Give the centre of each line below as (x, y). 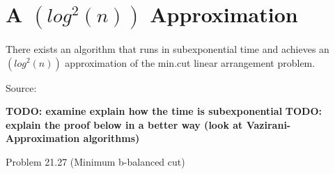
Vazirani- (268, 124)
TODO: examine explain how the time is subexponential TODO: (164, 111)
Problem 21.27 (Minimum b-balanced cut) (95, 161)
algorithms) (111, 138)
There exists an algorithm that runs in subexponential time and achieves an (167, 48)
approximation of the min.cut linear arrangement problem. (190, 62)
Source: (21, 87)
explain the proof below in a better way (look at (124, 124)
